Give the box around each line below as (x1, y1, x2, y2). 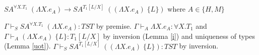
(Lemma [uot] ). (4, 40, 51, 51)
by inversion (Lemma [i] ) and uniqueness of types (103, 30, 255, 41)
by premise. (96, 21, 132, 31)
